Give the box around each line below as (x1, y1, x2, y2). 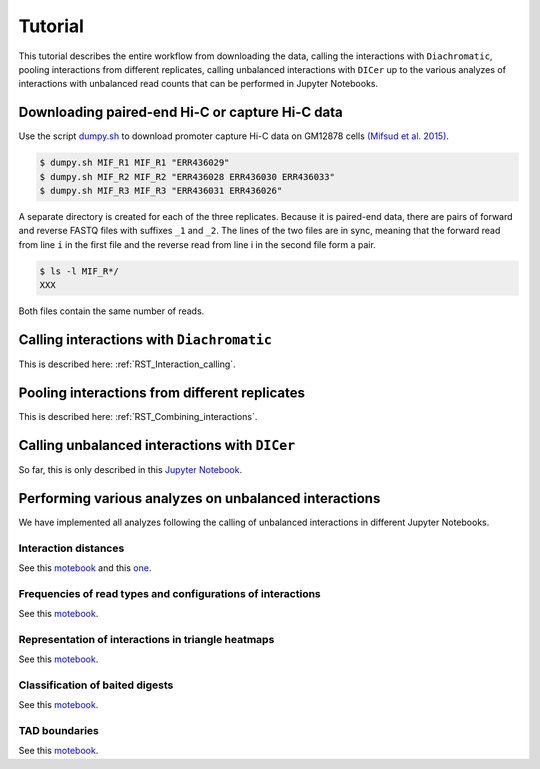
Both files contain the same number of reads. (18, 305, 205, 317)
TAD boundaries (18, 724, 99, 738)
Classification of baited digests (18, 678, 174, 692)
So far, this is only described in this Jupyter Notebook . (18, 463, 243, 475)
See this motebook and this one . (18, 561, 152, 574)
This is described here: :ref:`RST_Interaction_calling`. (18, 358, 236, 370)
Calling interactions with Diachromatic (18, 331, 272, 348)
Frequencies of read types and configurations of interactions (18, 586, 322, 600)
